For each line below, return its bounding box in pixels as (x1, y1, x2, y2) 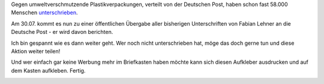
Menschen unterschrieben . (11, 9, 78, 16)
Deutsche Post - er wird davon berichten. (11, 29, 113, 36)
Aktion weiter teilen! (11, 48, 61, 55)
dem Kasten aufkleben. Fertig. (11, 67, 86, 74)
